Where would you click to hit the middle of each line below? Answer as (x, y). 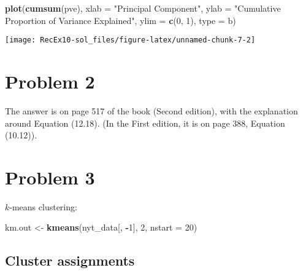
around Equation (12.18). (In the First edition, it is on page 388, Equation (145, 123)
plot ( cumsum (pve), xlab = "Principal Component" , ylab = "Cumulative (143, 8)
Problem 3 (50, 177)
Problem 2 (50, 81)
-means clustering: (43, 206)
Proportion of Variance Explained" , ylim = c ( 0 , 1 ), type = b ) (121, 20)
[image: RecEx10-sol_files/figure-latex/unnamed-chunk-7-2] (130, 40)
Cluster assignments (70, 260)
